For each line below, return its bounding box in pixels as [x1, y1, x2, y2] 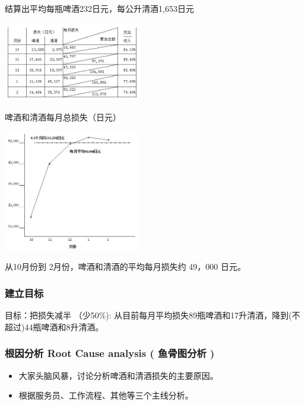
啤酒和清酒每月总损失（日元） [5, 111, 121, 123]
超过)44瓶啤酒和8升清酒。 [5, 320, 104, 333]
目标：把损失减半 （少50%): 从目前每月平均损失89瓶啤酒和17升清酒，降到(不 [5, 309, 300, 321]
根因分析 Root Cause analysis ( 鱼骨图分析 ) [5, 346, 215, 361]
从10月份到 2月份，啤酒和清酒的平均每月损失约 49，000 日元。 [5, 260, 246, 273]
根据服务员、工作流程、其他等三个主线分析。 [18, 389, 193, 401]
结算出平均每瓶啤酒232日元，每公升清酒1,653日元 [5, 2, 194, 14]
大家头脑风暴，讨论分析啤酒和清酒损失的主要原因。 [18, 369, 218, 381]
